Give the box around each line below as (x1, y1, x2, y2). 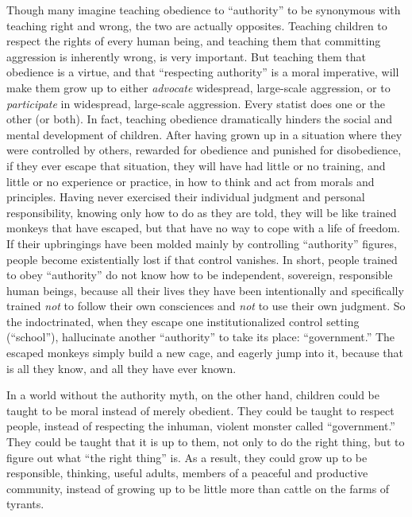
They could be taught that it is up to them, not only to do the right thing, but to (6, 433, 405, 450)
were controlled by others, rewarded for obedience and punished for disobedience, (6, 142, 402, 158)
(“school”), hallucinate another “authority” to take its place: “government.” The (6, 328, 395, 345)
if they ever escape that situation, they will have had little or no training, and (6, 157, 386, 173)
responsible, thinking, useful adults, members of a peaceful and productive (6, 465, 368, 481)
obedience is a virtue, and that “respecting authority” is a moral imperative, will (6, 64, 399, 80)
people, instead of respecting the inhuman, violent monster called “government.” (6, 418, 395, 434)
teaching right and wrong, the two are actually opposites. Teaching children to (6, 17, 387, 33)
